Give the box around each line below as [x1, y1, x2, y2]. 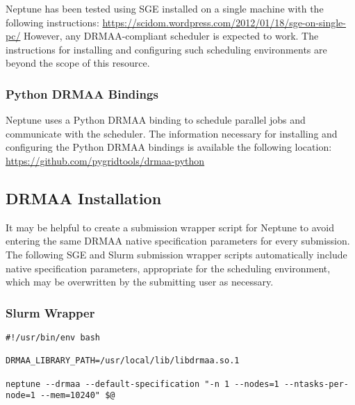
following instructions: [6, 15, 99, 29]
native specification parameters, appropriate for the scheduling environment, [6, 261, 331, 275]
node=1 [6, 390, 35, 401]
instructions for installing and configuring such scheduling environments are [6, 42, 327, 56]
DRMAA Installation [6, 187, 162, 208]
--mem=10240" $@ [40, 390, 115, 401]
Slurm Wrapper [6, 304, 95, 321]
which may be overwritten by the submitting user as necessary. [6, 274, 274, 289]
